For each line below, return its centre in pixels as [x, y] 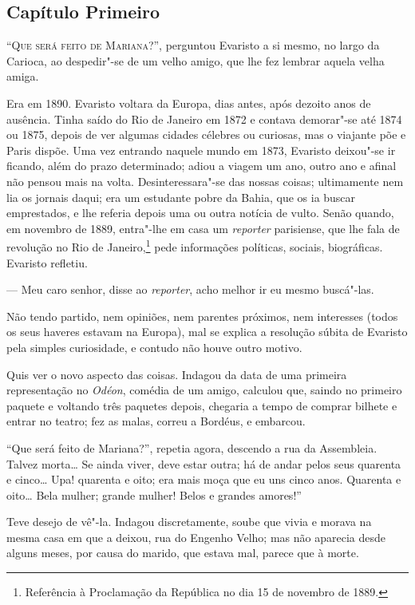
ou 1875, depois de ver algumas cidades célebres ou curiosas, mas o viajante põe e [206, 134]
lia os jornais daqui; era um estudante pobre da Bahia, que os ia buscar [181, 197]
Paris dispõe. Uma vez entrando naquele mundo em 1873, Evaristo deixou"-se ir [201, 150]
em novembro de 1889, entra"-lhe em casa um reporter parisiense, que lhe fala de [203, 228]
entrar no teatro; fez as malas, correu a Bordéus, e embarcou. [156, 421]
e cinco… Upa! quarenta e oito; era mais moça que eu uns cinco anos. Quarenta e [204, 479]
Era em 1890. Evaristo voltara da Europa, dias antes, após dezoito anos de [189, 103]
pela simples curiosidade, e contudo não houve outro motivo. [154, 347]
